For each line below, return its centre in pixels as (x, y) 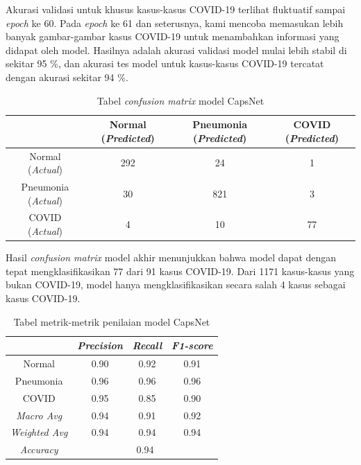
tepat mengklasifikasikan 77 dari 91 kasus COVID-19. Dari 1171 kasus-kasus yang (180, 271)
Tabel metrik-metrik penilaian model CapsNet (112, 321)
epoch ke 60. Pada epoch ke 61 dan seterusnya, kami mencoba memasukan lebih (175, 23)
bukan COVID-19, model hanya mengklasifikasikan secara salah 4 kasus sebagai (176, 284)
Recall (147, 345)
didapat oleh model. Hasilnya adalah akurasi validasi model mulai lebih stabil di (176, 50)
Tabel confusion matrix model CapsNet (180, 100)
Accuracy (39, 449)
